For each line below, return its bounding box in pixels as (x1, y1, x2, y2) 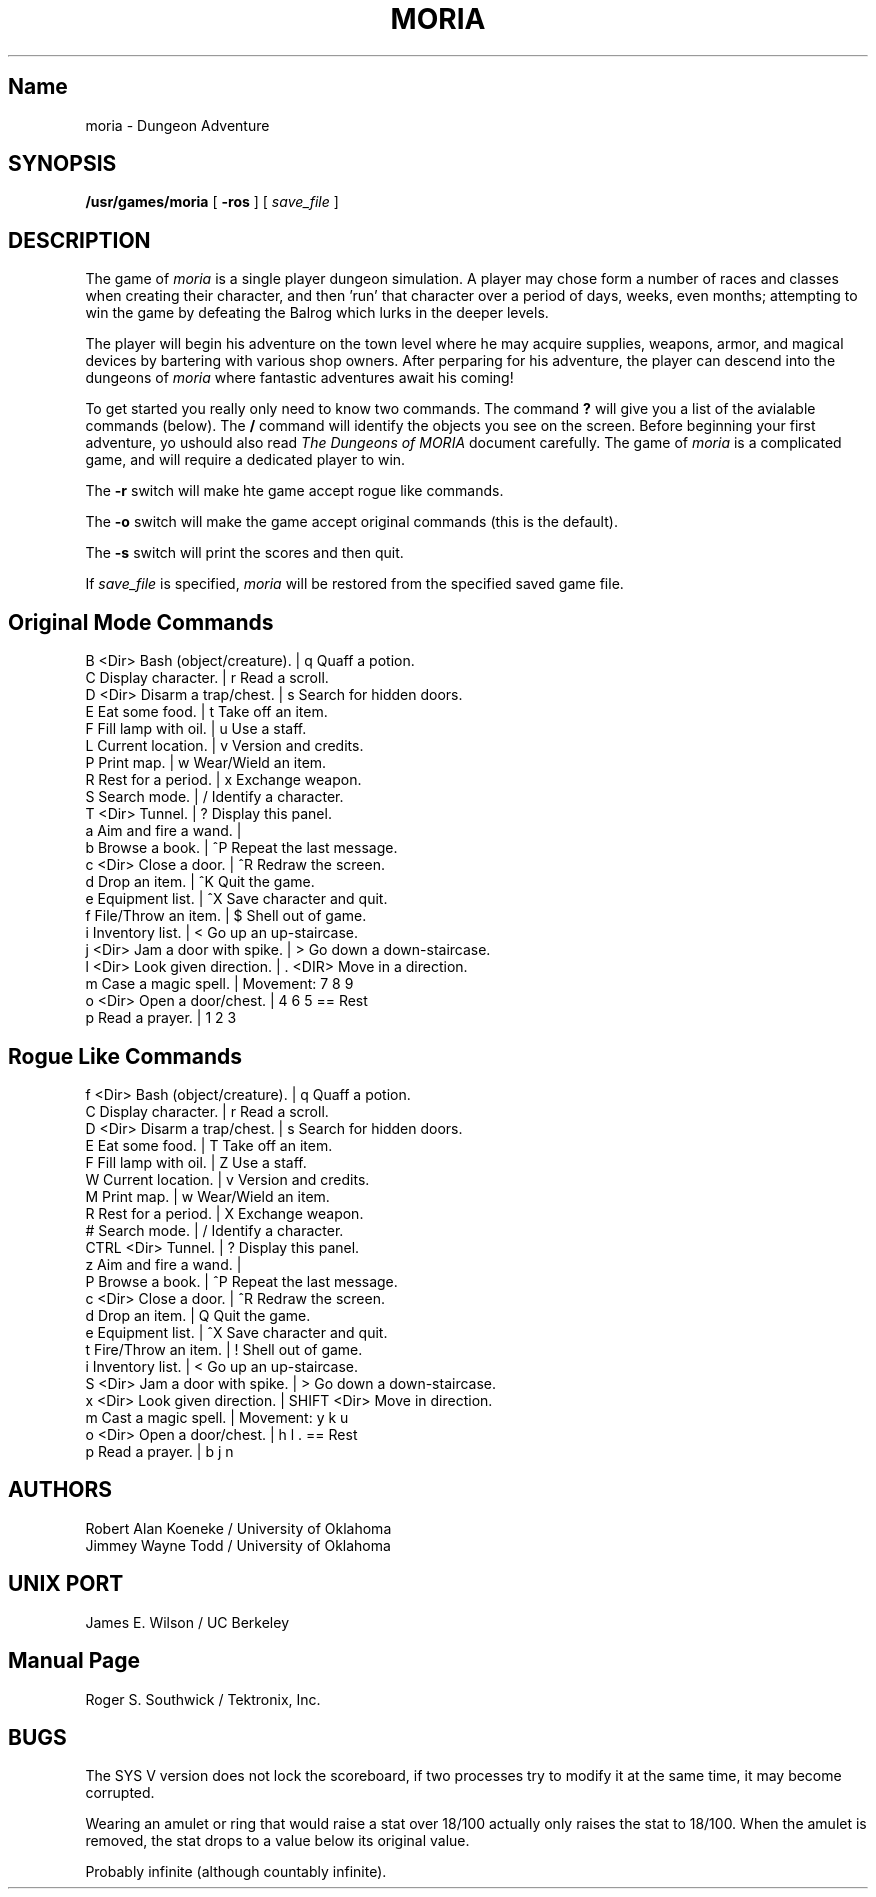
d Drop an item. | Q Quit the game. (85, 1306, 311, 1324)
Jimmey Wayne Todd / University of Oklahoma (85, 1536, 391, 1554)
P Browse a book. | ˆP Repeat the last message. (85, 1272, 398, 1290)
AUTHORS (8, 1477, 113, 1503)
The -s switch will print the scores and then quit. (85, 544, 404, 562)
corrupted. (85, 1784, 155, 1802)
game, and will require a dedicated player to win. (85, 451, 406, 469)
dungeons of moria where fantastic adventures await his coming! (85, 369, 514, 387)
